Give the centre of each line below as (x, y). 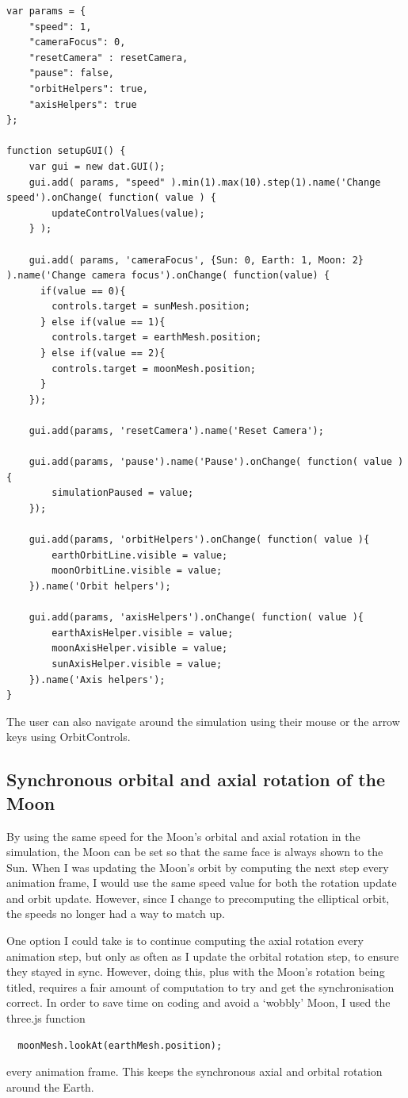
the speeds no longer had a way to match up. (116, 914)
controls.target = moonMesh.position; (154, 369)
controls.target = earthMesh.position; (157, 338)
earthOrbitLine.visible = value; (140, 555)
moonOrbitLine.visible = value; (137, 571)
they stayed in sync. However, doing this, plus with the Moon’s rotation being (196, 971)
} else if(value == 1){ (103, 322)
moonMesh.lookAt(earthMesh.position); (120, 1045)
